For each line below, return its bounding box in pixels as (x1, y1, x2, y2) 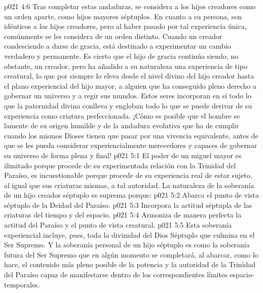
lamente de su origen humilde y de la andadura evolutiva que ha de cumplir (4, 120, 239, 131)
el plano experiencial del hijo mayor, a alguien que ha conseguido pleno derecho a (4, 80, 256, 91)
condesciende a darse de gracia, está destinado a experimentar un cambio (4, 41, 231, 51)
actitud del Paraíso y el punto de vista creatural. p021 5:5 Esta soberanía (4, 219, 232, 230)
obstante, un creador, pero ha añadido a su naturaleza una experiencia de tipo (4, 60, 247, 71)
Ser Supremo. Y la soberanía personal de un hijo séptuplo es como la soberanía (4, 239, 250, 250)
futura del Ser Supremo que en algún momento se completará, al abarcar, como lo (4, 249, 258, 260)
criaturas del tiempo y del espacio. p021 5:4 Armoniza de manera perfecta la (4, 209, 242, 220)
